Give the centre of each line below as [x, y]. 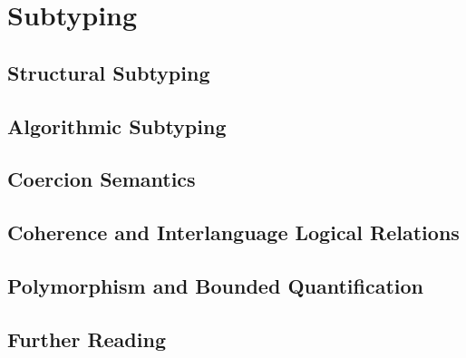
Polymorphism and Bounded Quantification [215, 285]
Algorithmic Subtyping [117, 126]
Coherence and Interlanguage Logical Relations [233, 232]
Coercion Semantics [102, 179]
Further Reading [87, 339]
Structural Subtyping [109, 72]
